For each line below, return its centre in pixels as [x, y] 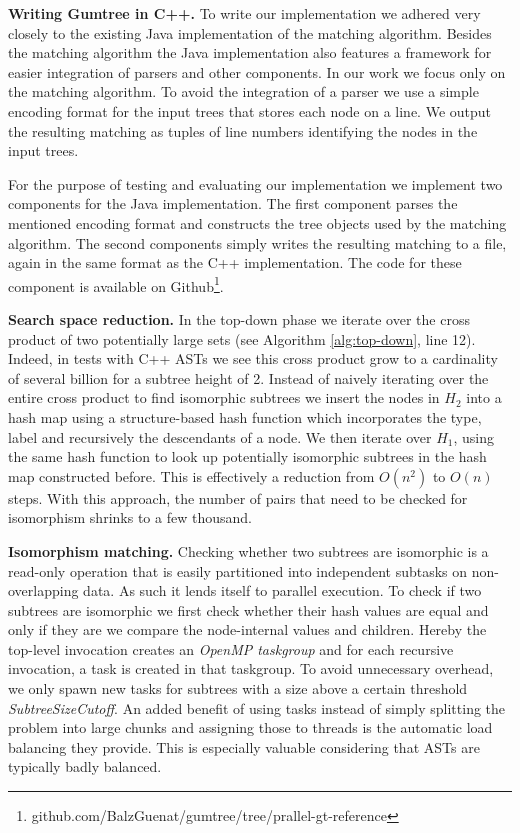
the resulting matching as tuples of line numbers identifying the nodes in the [243, 130]
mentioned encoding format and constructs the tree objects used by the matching [257, 222]
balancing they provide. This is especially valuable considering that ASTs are [244, 746]
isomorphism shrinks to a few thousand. [130, 517]
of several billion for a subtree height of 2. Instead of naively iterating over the [248, 377]
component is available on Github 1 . [116, 284]
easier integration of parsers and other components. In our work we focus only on [257, 71]
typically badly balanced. [85, 766]
